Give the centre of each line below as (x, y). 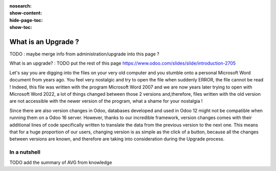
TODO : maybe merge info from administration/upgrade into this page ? (84, 54)
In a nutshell (25, 152)
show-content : (26, 13)
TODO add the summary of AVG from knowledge (61, 162)
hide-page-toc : (26, 20)
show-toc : (21, 27)
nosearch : (20, 6)
